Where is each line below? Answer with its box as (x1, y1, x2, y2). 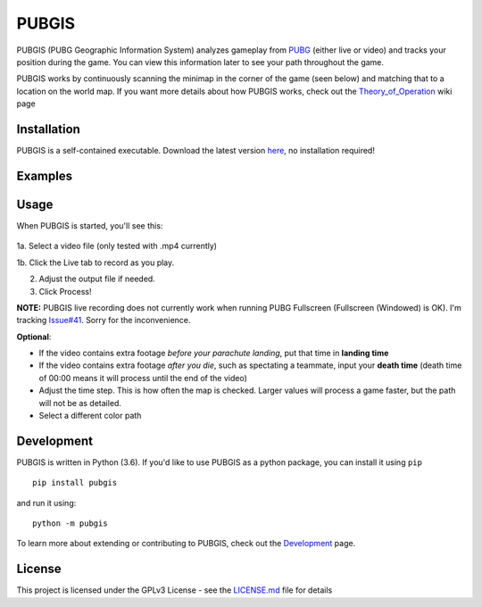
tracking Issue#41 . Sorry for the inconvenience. (16, 315, 191, 326)
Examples (16, 168, 73, 183)
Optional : (16, 331, 52, 342)
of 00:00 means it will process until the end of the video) (38, 372, 247, 383)
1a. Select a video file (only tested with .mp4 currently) (16, 241, 218, 252)
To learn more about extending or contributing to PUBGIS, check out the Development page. (16, 538, 356, 549)
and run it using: (16, 497, 77, 508)
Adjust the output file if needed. (38, 273, 155, 285)
